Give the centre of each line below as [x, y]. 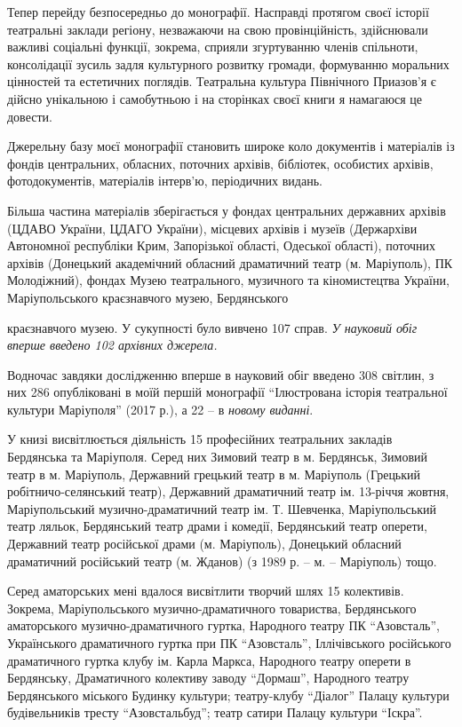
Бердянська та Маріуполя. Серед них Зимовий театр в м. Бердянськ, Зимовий [218, 457]
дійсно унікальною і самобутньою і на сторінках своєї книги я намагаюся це [215, 98]
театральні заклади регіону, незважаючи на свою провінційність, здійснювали [218, 29]
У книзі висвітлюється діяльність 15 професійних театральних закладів [200, 439]
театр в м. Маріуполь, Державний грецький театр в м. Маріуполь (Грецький [214, 474]
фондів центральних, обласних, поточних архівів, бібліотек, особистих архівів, [220, 163]
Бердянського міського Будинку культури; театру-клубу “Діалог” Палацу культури [228, 695]
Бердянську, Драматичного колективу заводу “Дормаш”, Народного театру [208, 678]
